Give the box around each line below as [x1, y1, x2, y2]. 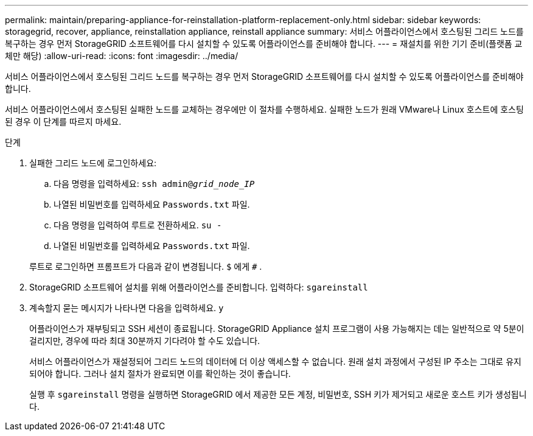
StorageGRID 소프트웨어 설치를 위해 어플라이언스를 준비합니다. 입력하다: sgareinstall [29, 282, 368, 292]
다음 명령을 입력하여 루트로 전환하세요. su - [54, 220, 222, 230]
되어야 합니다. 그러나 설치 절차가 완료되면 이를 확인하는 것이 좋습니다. [29, 368, 291, 379]
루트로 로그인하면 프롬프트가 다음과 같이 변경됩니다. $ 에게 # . [29, 261, 262, 272]
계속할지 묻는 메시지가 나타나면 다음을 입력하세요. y [29, 303, 224, 313]
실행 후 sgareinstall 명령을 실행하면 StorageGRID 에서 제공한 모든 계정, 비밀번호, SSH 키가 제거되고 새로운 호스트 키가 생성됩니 [29, 389, 527, 399]
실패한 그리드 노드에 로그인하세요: [29, 158, 157, 168]
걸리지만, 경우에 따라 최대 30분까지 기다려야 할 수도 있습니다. [29, 336, 260, 346]
